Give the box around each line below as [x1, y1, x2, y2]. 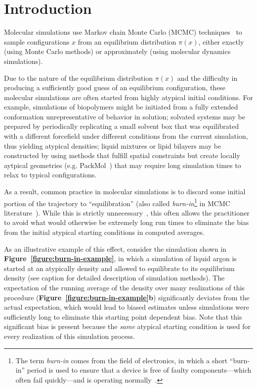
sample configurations [4, 36, 70, 47]
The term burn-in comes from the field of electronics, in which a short [15, 355, 228, 365]
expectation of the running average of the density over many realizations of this [4, 282, 245, 293]
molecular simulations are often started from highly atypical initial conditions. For [4, 92, 253, 102]
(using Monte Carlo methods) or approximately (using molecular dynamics [4, 46, 231, 56]
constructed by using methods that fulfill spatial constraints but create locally [4, 150, 240, 161]
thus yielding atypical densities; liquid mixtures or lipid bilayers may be [4, 140, 221, 151]
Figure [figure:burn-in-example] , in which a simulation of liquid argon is [4, 253, 237, 264]
